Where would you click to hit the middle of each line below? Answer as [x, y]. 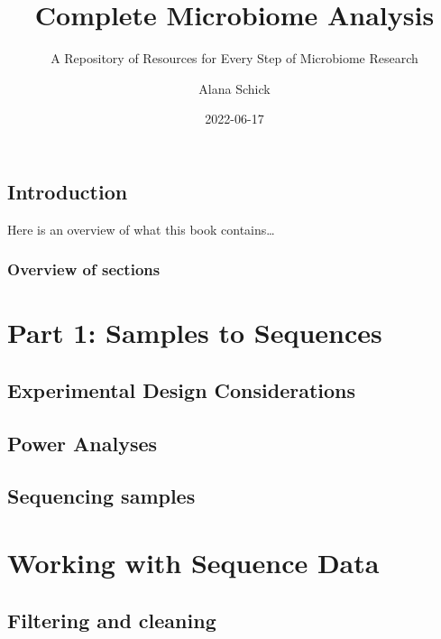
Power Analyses [83, 443]
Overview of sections [84, 269]
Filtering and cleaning [112, 620]
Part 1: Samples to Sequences [195, 333]
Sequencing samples [101, 496]
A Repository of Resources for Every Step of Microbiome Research [234, 58]
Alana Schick [234, 88]
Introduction [68, 191]
